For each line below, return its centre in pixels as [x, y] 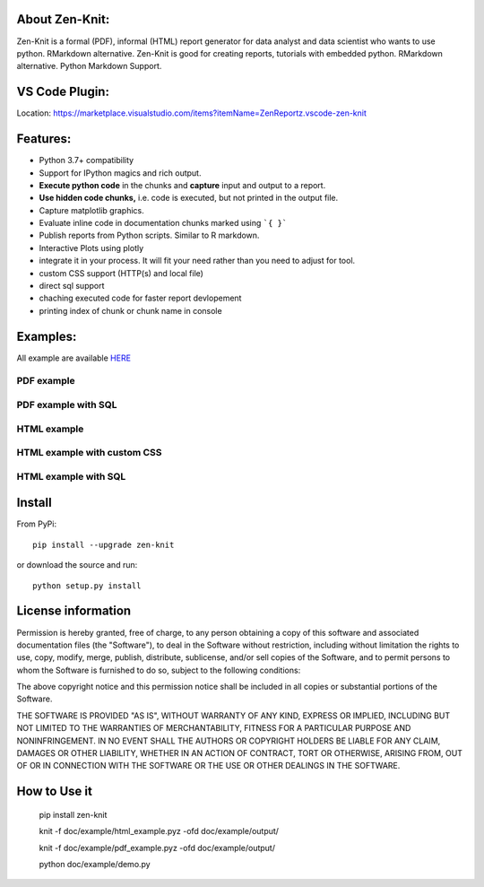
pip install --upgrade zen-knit [104, 544]
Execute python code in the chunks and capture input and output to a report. [182, 185]
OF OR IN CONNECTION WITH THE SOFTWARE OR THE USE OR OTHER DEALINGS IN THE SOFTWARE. [208, 766]
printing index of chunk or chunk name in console [131, 310]
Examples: [47, 336]
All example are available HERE [74, 358]
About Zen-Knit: [63, 19]
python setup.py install [87, 586]
